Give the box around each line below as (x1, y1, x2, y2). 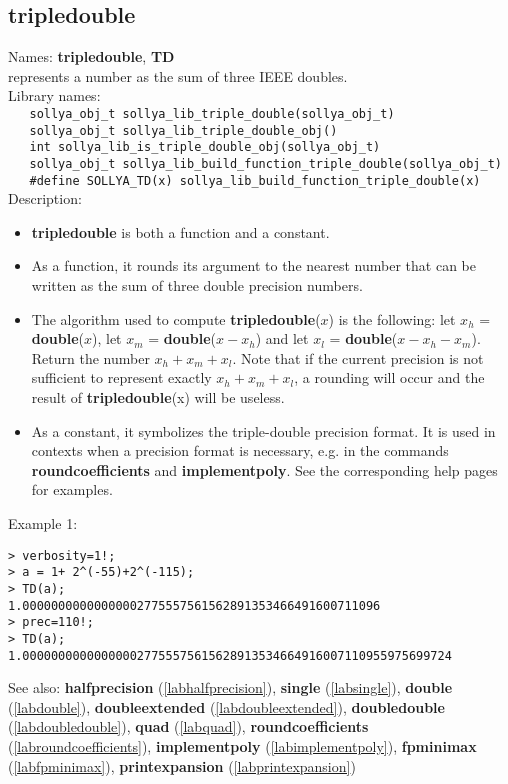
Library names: (8, 85, 101, 106)
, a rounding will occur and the (294, 367, 485, 388)
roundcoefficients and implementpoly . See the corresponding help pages (31, 459, 498, 480)
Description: (8, 188, 82, 209)
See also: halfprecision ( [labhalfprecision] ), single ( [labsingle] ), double (8, 677, 453, 698)
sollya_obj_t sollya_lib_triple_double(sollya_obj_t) (29, 106, 395, 121)
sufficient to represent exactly (31, 367, 212, 388)
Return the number (31, 347, 150, 368)
